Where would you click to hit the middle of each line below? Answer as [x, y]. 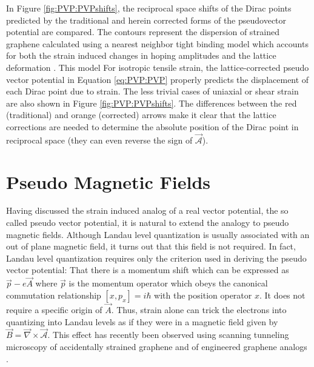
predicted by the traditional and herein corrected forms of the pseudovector [146, 20]
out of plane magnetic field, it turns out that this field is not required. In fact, [151, 246]
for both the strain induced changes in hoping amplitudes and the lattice [141, 55]
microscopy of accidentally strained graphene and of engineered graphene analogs [157, 347]
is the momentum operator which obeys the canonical [168, 283]
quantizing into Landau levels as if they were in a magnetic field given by [142, 321]
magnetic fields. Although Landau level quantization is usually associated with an [158, 234]
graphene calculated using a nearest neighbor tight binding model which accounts [157, 43]
